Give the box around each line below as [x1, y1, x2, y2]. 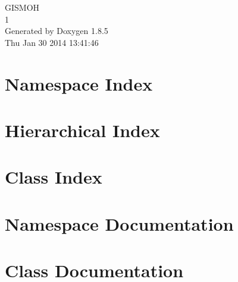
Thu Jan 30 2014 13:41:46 [5, 36, 99, 48]
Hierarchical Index [5, 117, 160, 142]
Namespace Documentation [5, 211, 234, 235]
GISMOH [5, 1, 40, 13]
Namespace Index [5, 71, 153, 95]
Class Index [5, 165, 102, 189]
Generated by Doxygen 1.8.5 [5, 24, 108, 37]
